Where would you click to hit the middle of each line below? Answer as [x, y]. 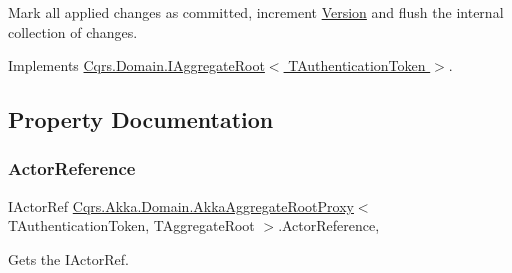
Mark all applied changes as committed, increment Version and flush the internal [256, 12]
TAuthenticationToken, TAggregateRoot [131, 225]
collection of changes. [73, 31]
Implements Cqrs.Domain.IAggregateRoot [136, 65]
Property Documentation [141, 119]
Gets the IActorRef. [68, 258]
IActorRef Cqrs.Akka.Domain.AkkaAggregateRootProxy [181, 205]
